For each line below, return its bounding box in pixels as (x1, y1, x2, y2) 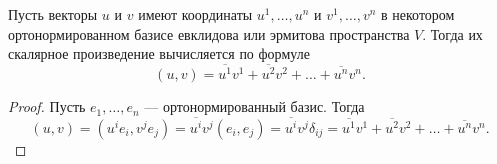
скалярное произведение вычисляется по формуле (8, 43, 310, 64)
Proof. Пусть (8, 96, 86, 117)
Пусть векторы (8, 4, 98, 24)
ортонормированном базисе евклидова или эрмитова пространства (8, 23, 410, 44)
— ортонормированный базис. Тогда (144, 96, 365, 117)
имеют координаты (138, 4, 253, 24)
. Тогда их (422, 23, 483, 44)
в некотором (381, 4, 455, 24)
